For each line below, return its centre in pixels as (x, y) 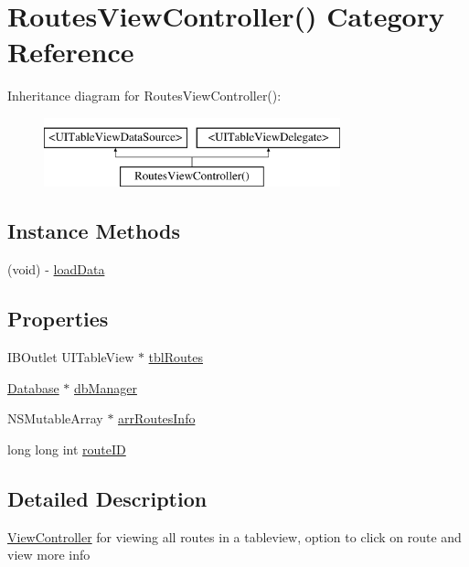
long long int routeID (67, 449)
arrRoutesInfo (157, 418)
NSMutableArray (55, 418)
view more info (49, 555)
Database (33, 387)
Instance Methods (94, 231)
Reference (71, 52)
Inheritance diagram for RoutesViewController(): (144, 96)
